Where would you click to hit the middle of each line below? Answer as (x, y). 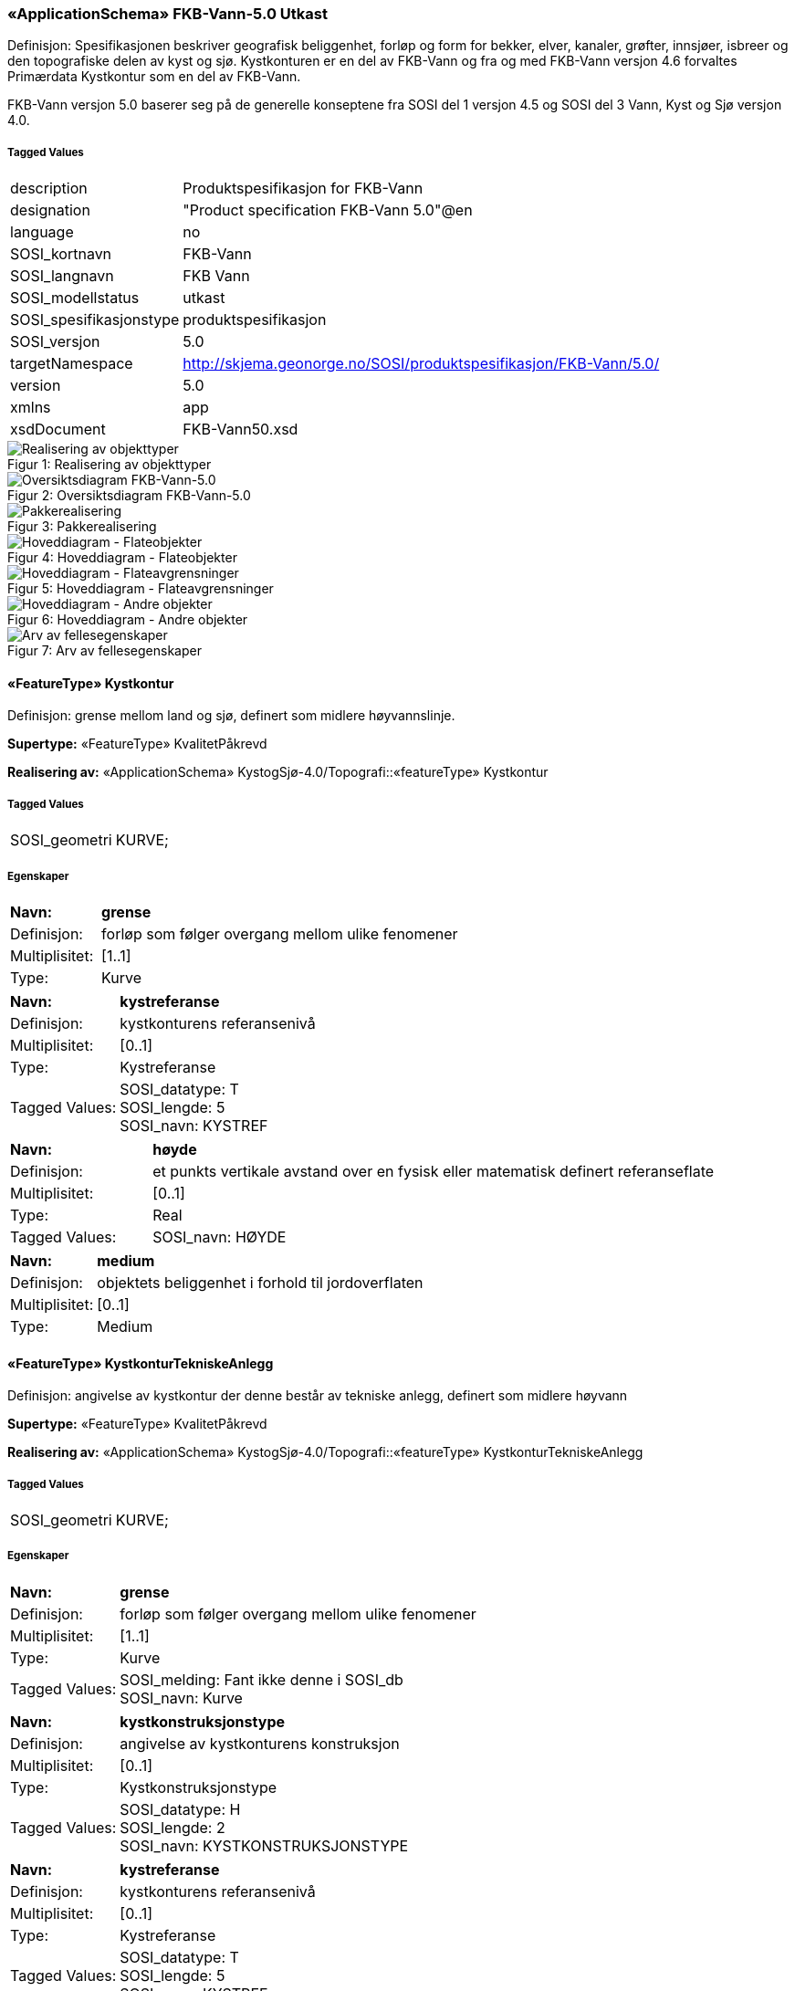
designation (50, 210)
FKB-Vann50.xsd (241, 430)
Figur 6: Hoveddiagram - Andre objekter (128, 620)
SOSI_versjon (55, 342)
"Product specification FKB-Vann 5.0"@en (328, 210)
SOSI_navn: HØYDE (220, 1237)
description (49, 189)
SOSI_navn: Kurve (181, 1698)
